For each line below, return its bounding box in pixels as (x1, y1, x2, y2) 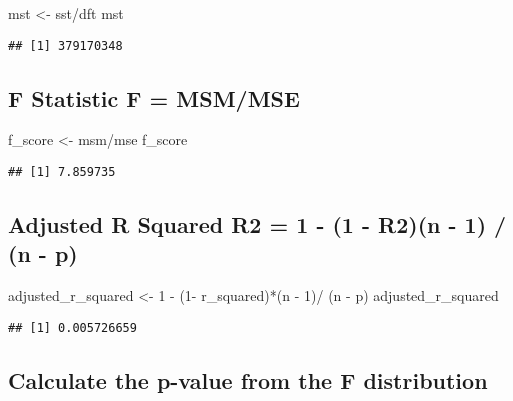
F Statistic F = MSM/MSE (8, 82, 300, 113)
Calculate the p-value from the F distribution (8, 364, 488, 395)
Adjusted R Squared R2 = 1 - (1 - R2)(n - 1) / (8, 209, 507, 240)
